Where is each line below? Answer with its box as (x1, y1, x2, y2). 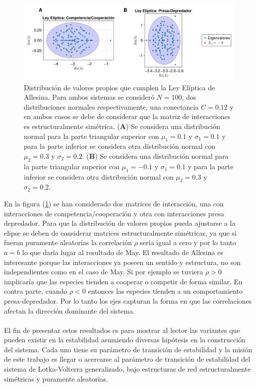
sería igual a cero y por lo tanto (140, 237, 236, 248)
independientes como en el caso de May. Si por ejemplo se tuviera (4, 266, 203, 277)
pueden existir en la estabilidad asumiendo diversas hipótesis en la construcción (4, 334, 246, 345)
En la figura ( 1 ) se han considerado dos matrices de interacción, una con (4, 198, 224, 208)
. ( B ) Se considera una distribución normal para (82, 150, 229, 161)
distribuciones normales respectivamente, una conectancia (24, 101, 199, 112)
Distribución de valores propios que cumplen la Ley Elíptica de (24, 82, 215, 92)
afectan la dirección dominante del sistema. (4, 305, 135, 316)
